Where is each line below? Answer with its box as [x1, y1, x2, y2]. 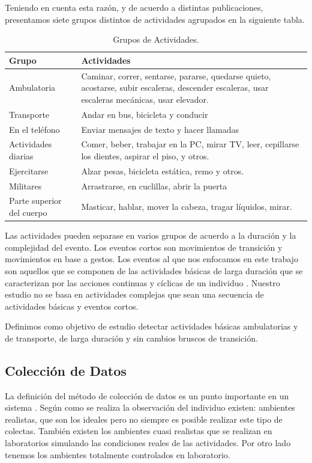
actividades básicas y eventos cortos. [5, 299, 139, 312]
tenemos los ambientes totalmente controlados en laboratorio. [5, 448, 230, 461]
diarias [9, 149, 34, 162]
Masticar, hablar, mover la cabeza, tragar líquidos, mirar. [81, 200, 292, 213]
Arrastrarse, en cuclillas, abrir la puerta [81, 179, 227, 192]
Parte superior [9, 194, 62, 207]
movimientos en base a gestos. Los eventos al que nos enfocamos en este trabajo [5, 253, 298, 265]
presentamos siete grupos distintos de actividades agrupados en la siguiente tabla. [5, 13, 305, 25]
